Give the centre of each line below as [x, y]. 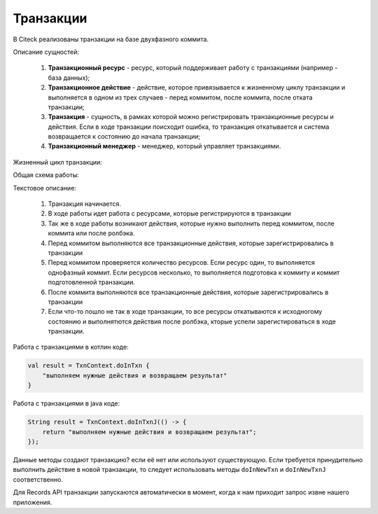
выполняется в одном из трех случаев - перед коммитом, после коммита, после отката [180, 97]
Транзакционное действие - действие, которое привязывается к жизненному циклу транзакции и [197, 88]
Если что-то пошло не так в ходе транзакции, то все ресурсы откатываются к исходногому [185, 312]
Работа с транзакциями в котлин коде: [71, 347]
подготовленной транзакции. [92, 282]
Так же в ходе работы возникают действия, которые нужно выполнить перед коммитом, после [191, 223]
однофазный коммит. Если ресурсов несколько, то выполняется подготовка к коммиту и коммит [194, 272]
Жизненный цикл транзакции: [58, 162]
